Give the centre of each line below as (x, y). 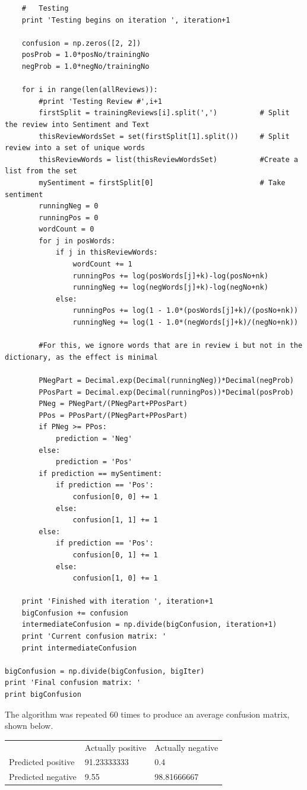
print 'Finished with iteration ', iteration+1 (117, 602)
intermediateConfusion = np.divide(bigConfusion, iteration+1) (149, 625)
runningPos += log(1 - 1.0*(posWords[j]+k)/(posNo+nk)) (185, 311)
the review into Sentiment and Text (77, 124)
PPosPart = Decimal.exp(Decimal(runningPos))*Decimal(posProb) (166, 392)
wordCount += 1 (102, 264)
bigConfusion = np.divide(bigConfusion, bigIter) (105, 671)
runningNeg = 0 (69, 206)
